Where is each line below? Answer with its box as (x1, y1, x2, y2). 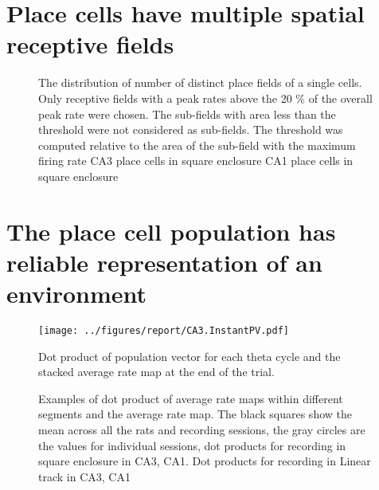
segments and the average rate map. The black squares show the (38, 406, 352, 422)
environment (6, 277, 147, 310)
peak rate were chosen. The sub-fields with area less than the (38, 105, 336, 122)
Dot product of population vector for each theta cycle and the (38, 347, 341, 364)
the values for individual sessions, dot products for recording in (38, 437, 346, 453)
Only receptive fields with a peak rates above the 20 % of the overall (38, 89, 373, 106)
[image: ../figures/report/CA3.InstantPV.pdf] (38, 324, 289, 336)
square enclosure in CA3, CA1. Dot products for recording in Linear (38, 453, 371, 469)
